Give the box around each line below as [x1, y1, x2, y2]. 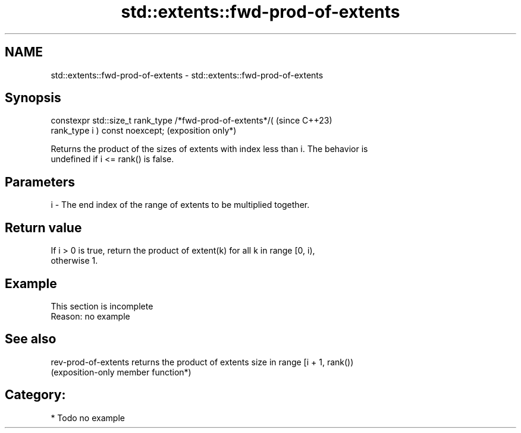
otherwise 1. [51, 255, 98, 266]
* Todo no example [51, 412, 125, 423]
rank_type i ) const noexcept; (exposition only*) [51, 125, 237, 136]
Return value [5, 220, 82, 235]
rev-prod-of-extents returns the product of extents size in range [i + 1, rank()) [51, 356, 354, 367]
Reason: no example [51, 311, 130, 321]
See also [5, 331, 57, 347]
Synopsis [5, 90, 61, 106]
